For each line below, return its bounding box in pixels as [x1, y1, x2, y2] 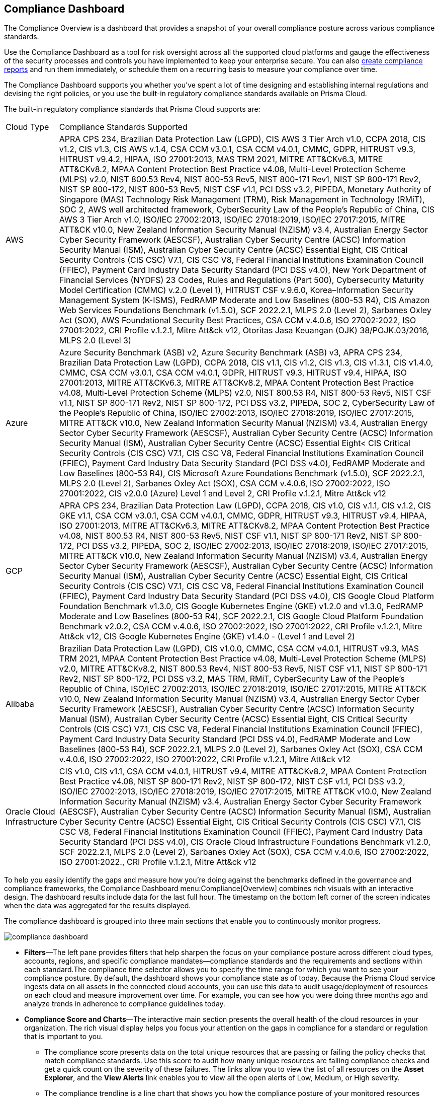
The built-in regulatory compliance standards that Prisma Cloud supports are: [4, 105, 260, 114]
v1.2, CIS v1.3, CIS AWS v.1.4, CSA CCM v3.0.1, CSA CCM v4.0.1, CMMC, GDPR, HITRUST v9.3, [59, 144, 416, 155]
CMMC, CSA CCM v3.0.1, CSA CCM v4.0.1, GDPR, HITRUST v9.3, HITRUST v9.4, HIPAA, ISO [59, 368, 407, 378]
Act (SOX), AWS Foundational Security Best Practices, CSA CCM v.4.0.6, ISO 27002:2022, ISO [59, 315, 416, 326]
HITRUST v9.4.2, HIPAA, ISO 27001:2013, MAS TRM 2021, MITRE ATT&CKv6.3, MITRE [59, 154, 383, 165]
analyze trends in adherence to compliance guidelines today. [24, 999, 225, 1008]
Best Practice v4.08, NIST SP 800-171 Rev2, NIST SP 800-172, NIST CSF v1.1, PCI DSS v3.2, [59, 776, 405, 787]
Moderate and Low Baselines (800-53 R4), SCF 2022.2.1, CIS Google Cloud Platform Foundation [59, 611, 423, 622]
